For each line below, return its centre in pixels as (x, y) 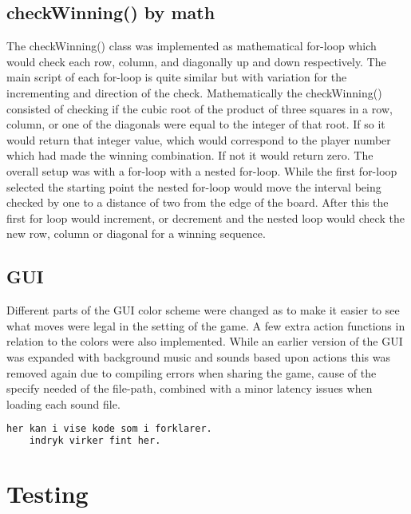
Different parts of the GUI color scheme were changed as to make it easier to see (203, 310)
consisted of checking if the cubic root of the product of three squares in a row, (200, 108)
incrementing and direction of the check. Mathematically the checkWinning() (194, 92)
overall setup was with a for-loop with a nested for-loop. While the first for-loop (202, 170)
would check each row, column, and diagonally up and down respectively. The (196, 61)
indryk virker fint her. (95, 441)
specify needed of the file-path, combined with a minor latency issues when (190, 388)
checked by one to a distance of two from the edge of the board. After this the (198, 202)
